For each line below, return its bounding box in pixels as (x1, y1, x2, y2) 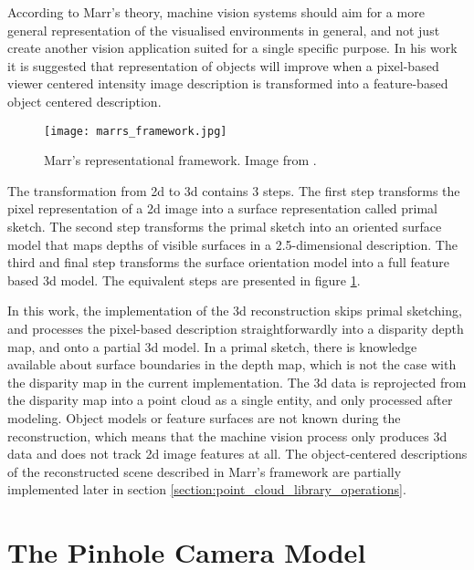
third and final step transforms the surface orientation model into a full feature (7, 253, 449, 272)
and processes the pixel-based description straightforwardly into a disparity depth (7, 318, 464, 337)
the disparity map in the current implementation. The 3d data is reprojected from (7, 372, 467, 391)
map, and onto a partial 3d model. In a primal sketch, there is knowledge (7, 337, 417, 356)
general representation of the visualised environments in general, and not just (7, 20, 440, 39)
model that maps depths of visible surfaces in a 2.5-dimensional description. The (7, 234, 458, 254)
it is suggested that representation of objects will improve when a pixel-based (7, 56, 439, 75)
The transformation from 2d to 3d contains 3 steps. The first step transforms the (7, 181, 460, 200)
